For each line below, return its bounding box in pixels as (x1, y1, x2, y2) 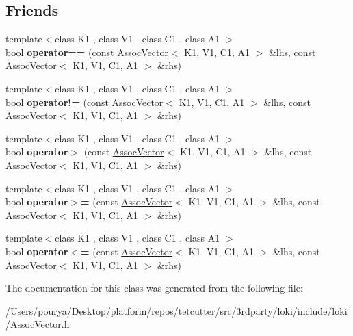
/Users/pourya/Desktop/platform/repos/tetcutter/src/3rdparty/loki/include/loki (5, 303, 348, 318)
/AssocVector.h (5, 317, 70, 331)
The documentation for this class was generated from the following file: (5, 281, 303, 295)
